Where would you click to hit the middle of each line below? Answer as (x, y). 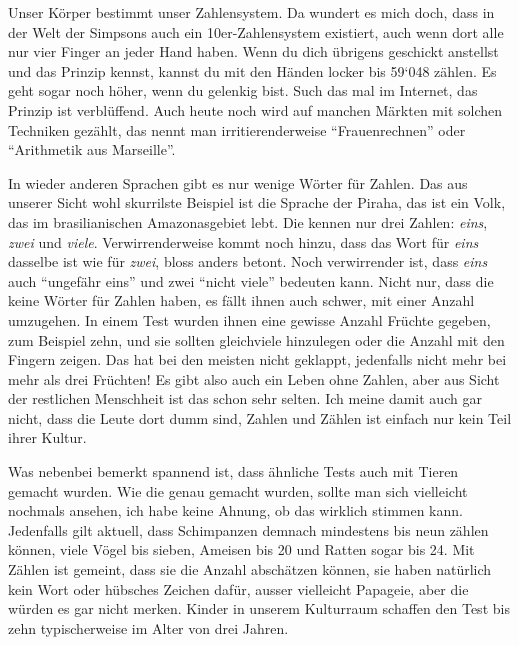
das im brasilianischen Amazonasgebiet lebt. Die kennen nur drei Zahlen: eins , (248, 221)
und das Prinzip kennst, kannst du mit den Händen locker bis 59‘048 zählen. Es (252, 70)
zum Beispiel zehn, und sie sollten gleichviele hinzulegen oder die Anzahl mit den (256, 339)
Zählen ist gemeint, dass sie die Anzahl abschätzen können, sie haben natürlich (250, 569)
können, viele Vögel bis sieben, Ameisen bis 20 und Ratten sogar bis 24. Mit (241, 549)
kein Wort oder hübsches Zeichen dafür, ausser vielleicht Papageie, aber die (238, 588)
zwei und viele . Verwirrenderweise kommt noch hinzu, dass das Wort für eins (243, 241)
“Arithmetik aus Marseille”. (92, 149)
